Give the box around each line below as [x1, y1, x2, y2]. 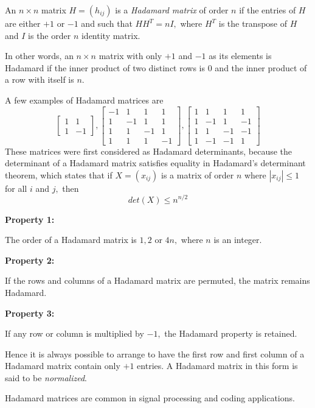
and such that [81, 17, 133, 29]
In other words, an [5, 49, 74, 62]
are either [5, 17, 41, 29]
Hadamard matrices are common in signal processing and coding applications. [5, 392, 295, 404]
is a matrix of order [161, 168, 234, 181]
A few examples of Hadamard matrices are [5, 93, 164, 106]
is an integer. [213, 233, 262, 246]
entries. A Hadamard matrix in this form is [137, 359, 298, 372]
